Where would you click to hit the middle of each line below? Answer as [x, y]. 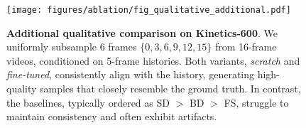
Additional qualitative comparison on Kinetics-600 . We [142, 32]
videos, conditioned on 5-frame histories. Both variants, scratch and [153, 60]
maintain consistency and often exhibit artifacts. [112, 116]
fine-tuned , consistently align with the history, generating [130, 74]
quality [22, 89]
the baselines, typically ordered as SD [88, 102]
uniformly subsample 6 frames [72, 47]
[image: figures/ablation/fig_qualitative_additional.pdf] [149, 10]
